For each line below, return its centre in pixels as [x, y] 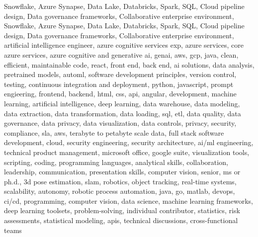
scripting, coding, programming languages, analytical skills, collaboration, [116, 162]
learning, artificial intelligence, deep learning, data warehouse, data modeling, [122, 103]
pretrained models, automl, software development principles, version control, [120, 74]
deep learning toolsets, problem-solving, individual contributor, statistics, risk [122, 210]
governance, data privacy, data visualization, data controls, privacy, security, [120, 123]
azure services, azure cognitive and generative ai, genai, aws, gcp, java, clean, [121, 54]
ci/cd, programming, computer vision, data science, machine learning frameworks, [129, 200]
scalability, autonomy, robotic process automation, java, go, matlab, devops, [120, 191]
